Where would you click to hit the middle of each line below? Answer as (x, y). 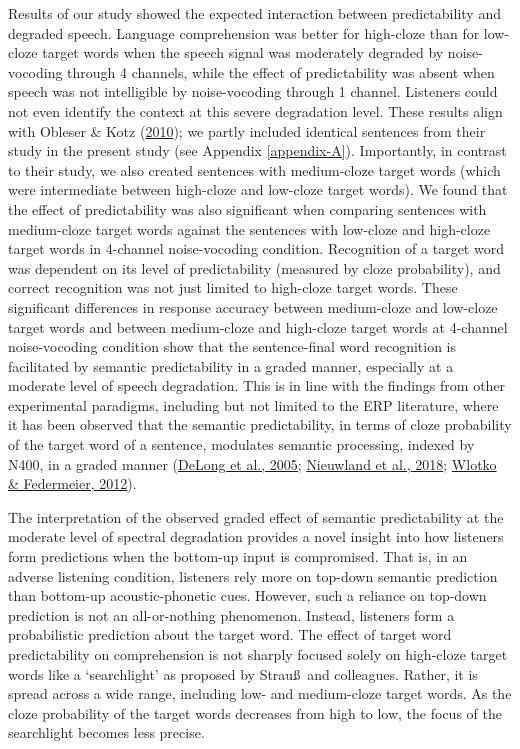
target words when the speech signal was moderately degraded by (243, 52)
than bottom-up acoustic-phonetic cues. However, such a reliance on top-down (247, 595)
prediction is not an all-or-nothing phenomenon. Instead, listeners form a (231, 614)
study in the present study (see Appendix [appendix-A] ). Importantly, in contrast (257, 150)
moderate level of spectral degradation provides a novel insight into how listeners (256, 536)
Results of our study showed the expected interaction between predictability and (254, 13)
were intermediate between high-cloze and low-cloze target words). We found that (258, 189)
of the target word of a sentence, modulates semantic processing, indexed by (241, 444)
